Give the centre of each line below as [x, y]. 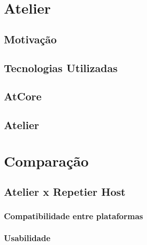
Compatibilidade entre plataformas [73, 216]
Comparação [46, 160]
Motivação [30, 39]
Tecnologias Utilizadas [61, 67]
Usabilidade [27, 238]
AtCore [23, 96]
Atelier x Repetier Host [65, 192]
